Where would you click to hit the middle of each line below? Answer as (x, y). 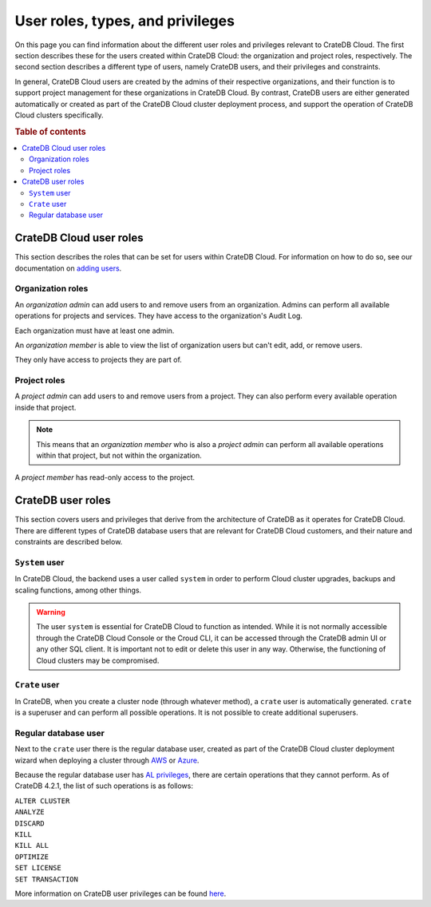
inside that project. (45, 407)
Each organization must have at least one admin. (95, 331)
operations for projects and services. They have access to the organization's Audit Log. (159, 316)
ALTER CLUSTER (42, 801)
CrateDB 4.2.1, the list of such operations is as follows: (104, 786)
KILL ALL (32, 846)
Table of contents (51, 132)
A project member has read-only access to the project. (105, 477)
